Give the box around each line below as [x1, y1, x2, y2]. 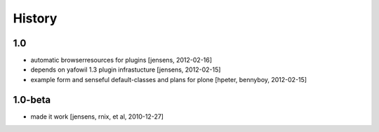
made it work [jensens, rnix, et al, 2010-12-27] [30, 112, 164, 121]
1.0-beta [13, 93, 51, 105]
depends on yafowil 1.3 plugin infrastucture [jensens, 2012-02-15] [30, 65, 221, 74]
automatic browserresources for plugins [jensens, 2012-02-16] [30, 56, 213, 65]
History [13, 11, 58, 26]
